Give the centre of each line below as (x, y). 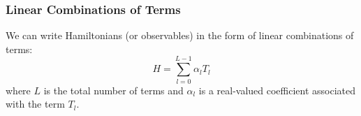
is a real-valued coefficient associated (277, 90)
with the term (35, 104)
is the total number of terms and (113, 90)
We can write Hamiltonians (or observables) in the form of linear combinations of (180, 35)
